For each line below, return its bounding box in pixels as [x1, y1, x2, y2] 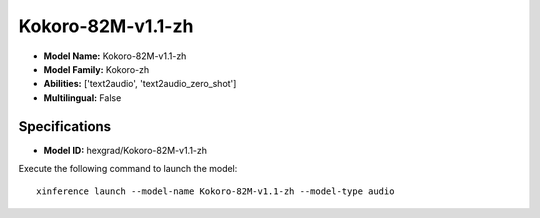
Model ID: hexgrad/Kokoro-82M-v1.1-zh [43, 144, 208, 156]
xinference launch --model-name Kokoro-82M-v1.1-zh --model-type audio [36, 186, 395, 197]
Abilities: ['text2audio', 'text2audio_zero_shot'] [43, 78, 237, 90]
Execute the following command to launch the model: [18, 163, 238, 175]
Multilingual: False [43, 91, 122, 104]
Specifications [18, 118, 112, 135]
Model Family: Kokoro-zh [43, 63, 150, 75]
